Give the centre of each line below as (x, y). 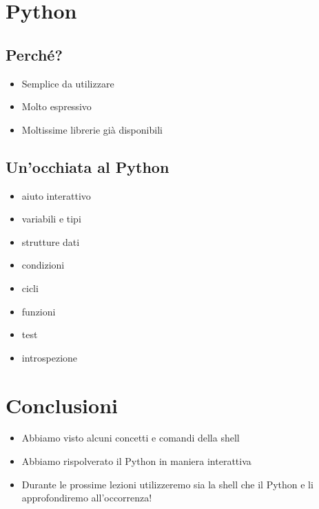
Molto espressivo (56, 106)
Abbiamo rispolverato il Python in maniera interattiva (136, 461)
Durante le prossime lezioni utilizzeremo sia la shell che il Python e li (167, 484)
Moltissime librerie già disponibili (92, 129)
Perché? (34, 54)
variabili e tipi (51, 219)
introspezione (50, 357)
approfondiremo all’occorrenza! (87, 498)
